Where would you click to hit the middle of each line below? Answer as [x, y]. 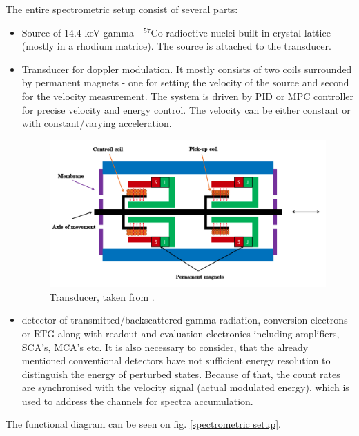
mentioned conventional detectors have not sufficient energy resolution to [176, 360]
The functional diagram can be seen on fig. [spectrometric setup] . [143, 424]
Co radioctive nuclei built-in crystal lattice [241, 32]
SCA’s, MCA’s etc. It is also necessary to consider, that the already [165, 347]
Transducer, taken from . [102, 296]
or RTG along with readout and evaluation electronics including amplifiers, [181, 333]
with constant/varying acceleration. [97, 123]
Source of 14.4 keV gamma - [81, 32]
